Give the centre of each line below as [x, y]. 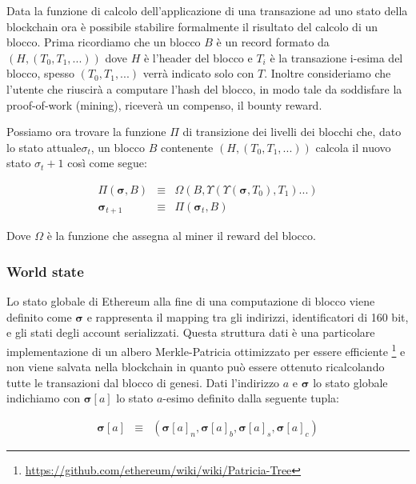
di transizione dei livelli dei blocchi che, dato [292, 132]
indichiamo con [44, 398]
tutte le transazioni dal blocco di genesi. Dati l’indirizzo [143, 382]
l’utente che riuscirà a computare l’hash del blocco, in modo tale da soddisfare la [204, 88]
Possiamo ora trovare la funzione [86, 132]
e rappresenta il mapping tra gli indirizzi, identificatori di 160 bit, [248, 316]
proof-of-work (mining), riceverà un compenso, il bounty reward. [164, 104]
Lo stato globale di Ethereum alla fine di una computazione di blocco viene [191, 301]
